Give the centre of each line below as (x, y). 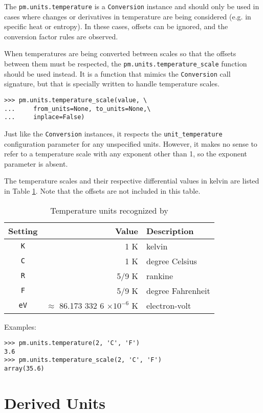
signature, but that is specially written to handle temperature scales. (112, 84)
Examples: (20, 326)
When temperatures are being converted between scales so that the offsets (120, 53)
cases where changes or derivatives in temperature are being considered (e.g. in (128, 16)
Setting (23, 231)
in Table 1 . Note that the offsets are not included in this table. (102, 190)
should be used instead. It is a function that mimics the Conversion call (117, 73)
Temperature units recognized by (109, 210)
